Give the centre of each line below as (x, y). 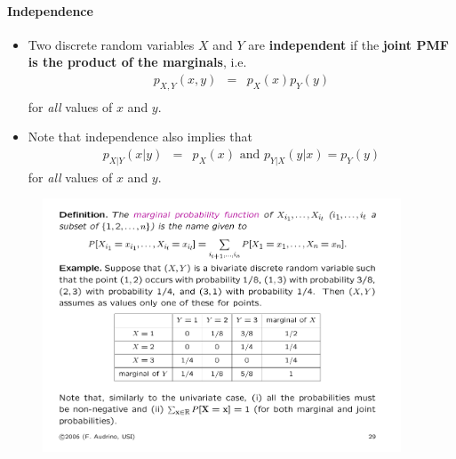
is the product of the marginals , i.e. (137, 62)
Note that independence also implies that (140, 137)
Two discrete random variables (111, 44)
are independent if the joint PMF (348, 44)
